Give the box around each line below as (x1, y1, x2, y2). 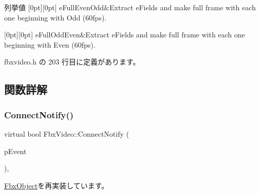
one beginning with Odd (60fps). (4, 12, 107, 23)
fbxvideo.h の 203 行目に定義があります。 (4, 56, 140, 67)
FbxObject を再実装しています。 (4, 180, 109, 190)
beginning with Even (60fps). (4, 39, 96, 50)
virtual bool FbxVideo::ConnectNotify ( (4, 128, 129, 139)
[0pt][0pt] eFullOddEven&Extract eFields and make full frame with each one (4, 29, 245, 40)
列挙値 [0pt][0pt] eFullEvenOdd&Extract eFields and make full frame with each (4, 2, 256, 12)
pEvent (4, 145, 27, 156)
